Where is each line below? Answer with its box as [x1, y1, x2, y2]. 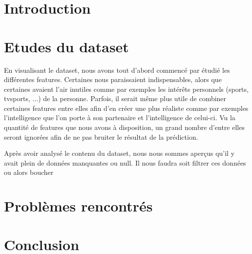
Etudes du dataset [4, 36, 129, 56]
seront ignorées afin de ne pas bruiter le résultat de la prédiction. [4, 131, 198, 142]
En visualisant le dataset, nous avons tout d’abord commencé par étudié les [4, 64, 230, 75]
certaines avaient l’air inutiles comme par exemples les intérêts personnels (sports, [4, 84, 249, 94]
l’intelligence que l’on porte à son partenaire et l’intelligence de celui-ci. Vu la [4, 112, 235, 123]
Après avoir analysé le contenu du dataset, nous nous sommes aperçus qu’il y [4, 148, 235, 158]
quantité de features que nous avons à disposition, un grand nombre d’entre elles [4, 122, 245, 132]
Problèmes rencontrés [4, 196, 153, 216]
